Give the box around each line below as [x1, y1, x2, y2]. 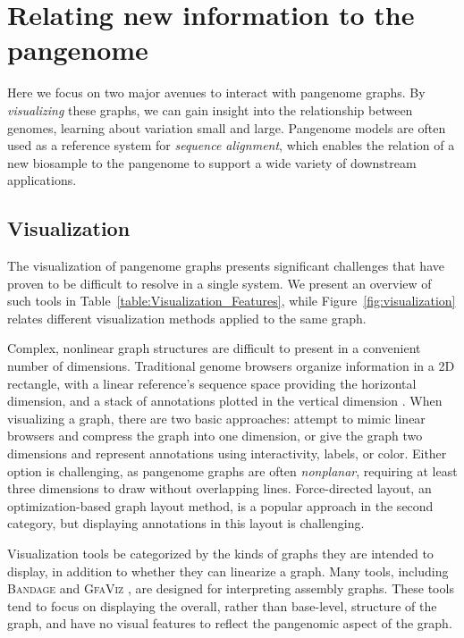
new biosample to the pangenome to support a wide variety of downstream [7, 153, 417, 172]
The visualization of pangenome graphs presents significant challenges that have [7, 256, 444, 275]
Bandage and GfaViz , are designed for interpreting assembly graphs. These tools [7, 579, 454, 598]
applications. [7, 171, 77, 189]
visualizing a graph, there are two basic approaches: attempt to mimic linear [7, 408, 426, 427]
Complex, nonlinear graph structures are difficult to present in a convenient [7, 339, 421, 357]
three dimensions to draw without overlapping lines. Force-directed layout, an [7, 479, 432, 498]
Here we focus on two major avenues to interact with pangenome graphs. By [7, 83, 426, 102]
